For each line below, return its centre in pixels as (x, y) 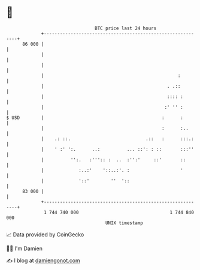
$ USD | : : (95, 118)
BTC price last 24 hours (126, 28)
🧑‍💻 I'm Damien (25, 248)
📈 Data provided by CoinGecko (45, 235)
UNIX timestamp (124, 223)
